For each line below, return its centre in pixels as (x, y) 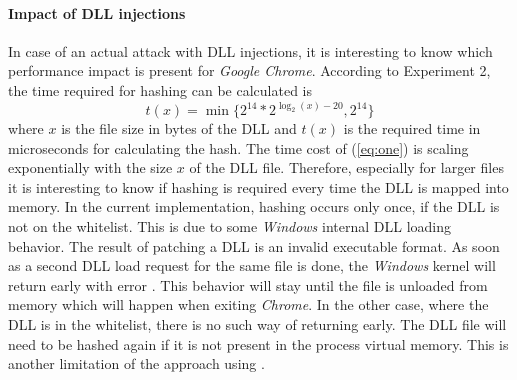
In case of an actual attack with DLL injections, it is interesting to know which (250, 50)
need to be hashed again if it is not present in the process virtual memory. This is (258, 343)
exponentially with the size (90, 167)
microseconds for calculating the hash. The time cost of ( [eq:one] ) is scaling (238, 147)
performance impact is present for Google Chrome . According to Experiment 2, (249, 70)
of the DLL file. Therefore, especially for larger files (346, 167)
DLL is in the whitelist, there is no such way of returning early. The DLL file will (257, 323)
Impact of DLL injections (97, 12)
